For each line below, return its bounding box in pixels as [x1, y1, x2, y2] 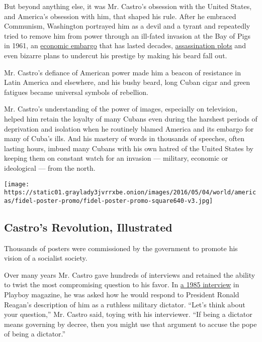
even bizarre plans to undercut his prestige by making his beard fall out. [4, 50, 227, 60]
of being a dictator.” [4, 328, 66, 339]
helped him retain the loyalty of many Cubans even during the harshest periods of [4, 113, 257, 124]
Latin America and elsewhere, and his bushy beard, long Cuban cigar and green [4, 77, 250, 87]
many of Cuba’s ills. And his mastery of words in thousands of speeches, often [4, 133, 244, 144]
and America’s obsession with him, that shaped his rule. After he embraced [4, 11, 236, 21]
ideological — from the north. [4, 162, 96, 173]
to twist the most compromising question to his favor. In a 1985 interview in [4, 279, 239, 290]
